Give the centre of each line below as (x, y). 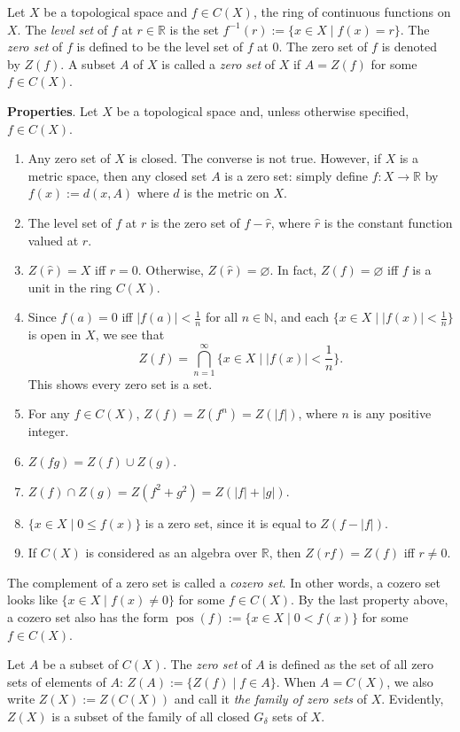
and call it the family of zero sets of (270, 699)
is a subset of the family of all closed (151, 716)
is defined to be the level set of (160, 47)
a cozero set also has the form (88, 617)
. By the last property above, (370, 600)
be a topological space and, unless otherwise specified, (263, 110)
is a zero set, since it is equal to (230, 522)
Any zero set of (69, 158)
